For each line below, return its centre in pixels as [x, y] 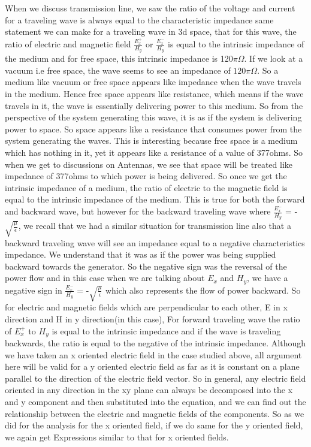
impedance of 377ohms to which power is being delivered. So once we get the [146, 176]
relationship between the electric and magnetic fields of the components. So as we [155, 413]
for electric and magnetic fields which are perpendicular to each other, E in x [146, 307]
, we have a [268, 278]
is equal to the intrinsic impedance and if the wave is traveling [166, 330]
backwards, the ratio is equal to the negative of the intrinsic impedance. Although [155, 343]
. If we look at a [274, 58]
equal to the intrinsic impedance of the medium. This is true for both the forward [155, 199]
